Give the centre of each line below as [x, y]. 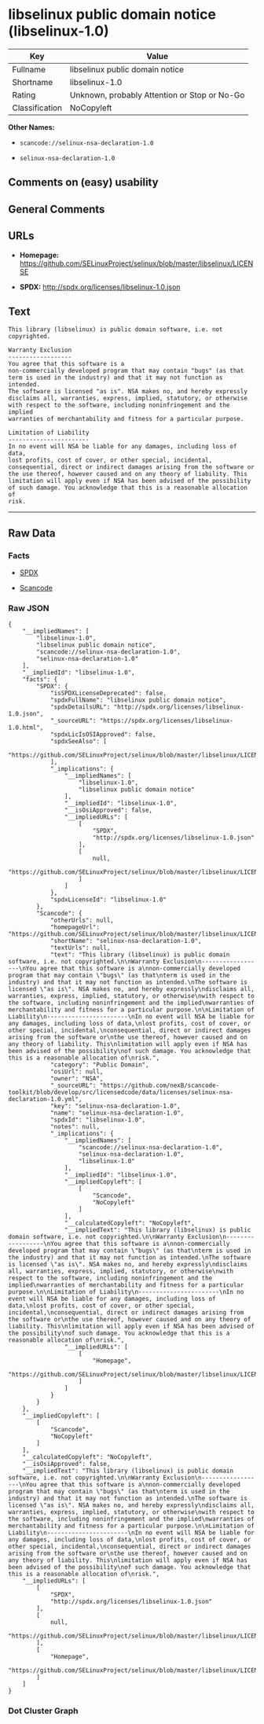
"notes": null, [75, 1127]
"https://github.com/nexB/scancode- [159, 1086]
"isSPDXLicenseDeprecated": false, [108, 694]
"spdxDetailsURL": [80, 707]
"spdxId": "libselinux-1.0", [98, 1120]
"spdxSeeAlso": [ [79, 742]
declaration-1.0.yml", [45, 1100]
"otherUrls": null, [82, 921]
